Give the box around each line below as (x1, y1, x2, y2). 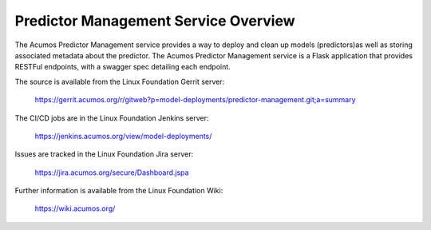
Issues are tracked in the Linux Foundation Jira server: (14, 149, 194, 159)
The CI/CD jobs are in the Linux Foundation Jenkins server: (14, 113, 209, 123)
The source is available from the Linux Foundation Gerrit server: (14, 77, 225, 86)
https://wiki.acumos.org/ (34, 204, 116, 213)
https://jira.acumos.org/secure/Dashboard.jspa (34, 168, 189, 177)
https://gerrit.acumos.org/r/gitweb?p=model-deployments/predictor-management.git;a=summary (34, 95, 356, 105)
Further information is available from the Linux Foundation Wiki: (14, 186, 223, 196)
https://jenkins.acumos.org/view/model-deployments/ (34, 131, 212, 141)
